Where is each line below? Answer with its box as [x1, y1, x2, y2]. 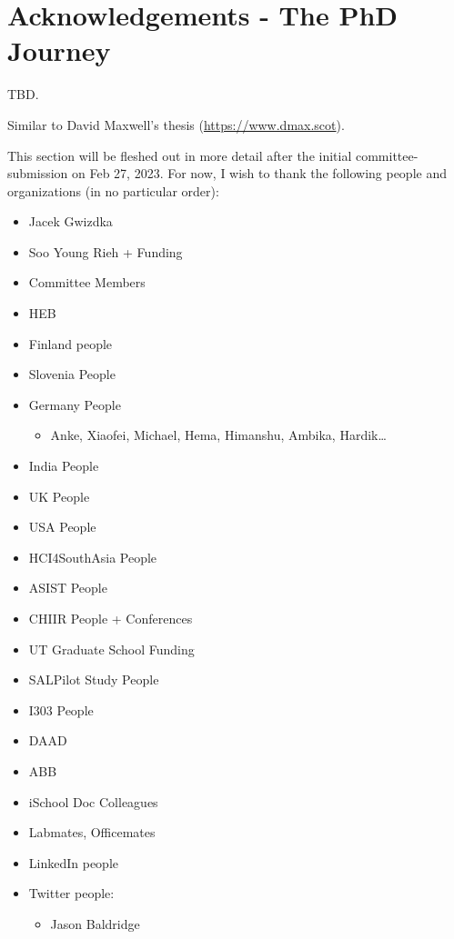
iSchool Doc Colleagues [28, 792, 158, 811]
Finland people [28, 334, 113, 353]
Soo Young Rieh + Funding [28, 242, 183, 261]
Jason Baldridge [50, 914, 140, 933]
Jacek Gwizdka [28, 212, 113, 231]
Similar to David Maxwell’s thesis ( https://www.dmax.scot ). [7, 115, 345, 134]
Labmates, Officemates [28, 823, 156, 842]
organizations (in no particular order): [7, 181, 219, 200]
